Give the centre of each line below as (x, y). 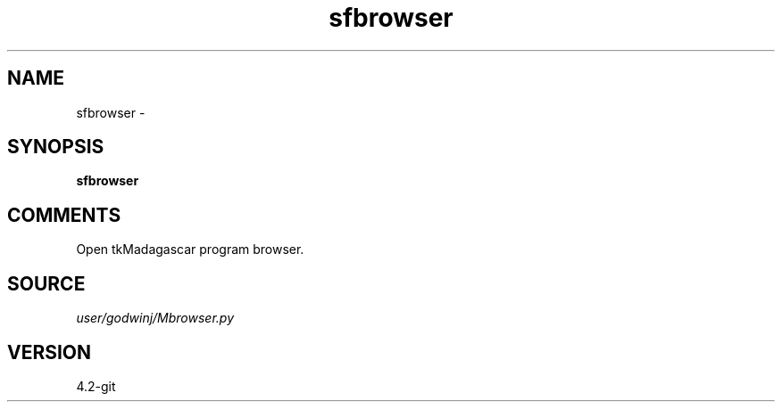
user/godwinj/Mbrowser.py (155, 318)
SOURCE (46, 283)
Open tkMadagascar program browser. (190, 249)
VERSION (50, 352)
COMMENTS (64, 215)
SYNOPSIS (56, 147)
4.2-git (96, 386)
